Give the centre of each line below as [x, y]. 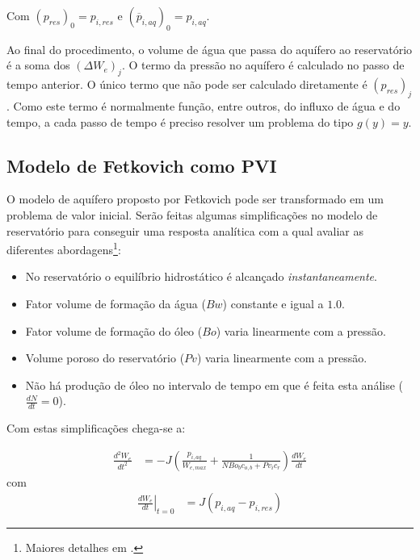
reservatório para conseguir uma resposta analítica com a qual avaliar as [185, 230]
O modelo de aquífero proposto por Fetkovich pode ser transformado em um [195, 199]
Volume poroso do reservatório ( [105, 358]
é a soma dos [38, 65]
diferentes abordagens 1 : [64, 248]
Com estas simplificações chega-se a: [96, 428]
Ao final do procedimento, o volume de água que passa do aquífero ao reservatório [210, 49]
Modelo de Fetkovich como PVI [142, 165]
